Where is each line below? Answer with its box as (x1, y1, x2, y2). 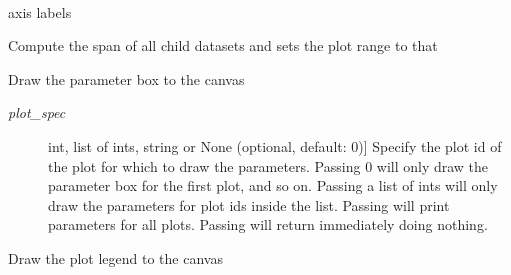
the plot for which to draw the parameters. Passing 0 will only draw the (48, 155, 489, 176)
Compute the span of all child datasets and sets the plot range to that (8, 35, 438, 56)
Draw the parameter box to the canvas (8, 68, 245, 89)
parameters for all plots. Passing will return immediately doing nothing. (48, 214, 488, 235)
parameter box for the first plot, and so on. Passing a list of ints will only (48, 175, 498, 196)
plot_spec (8, 102, 66, 123)
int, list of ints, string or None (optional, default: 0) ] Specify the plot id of (48, 135, 502, 156)
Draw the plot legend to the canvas (8, 247, 223, 268)
